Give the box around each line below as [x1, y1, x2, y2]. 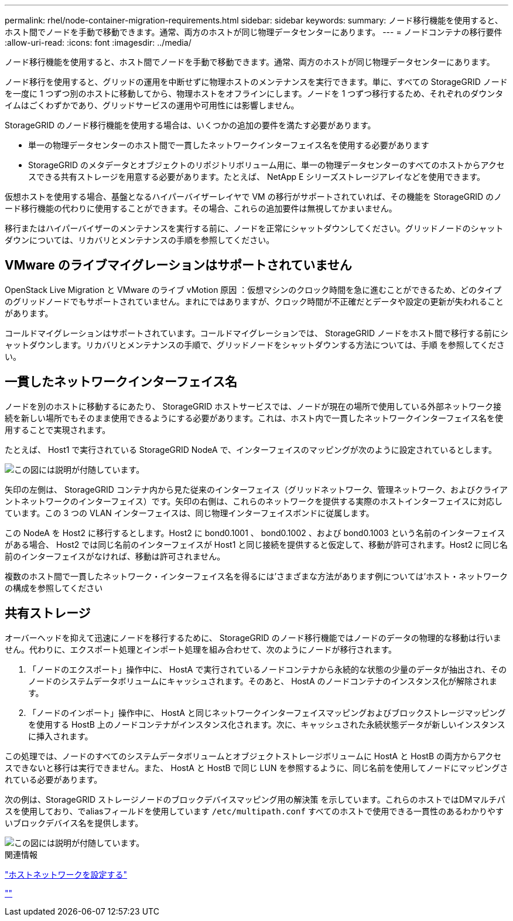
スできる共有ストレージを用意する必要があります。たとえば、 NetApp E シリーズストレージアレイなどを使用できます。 [28, 172, 485, 182]
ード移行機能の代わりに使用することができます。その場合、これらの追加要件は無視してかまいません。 [5, 203, 397, 213]
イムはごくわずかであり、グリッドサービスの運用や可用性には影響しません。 [5, 100, 299, 110]
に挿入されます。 [28, 731, 93, 741]
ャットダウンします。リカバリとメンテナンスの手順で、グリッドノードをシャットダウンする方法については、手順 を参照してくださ [5, 339, 505, 350]
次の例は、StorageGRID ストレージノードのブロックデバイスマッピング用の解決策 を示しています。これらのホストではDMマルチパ [5, 794, 505, 804]
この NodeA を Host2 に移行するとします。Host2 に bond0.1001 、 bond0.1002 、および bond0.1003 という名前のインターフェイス [5, 527, 505, 538]
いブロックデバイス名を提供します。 [5, 817, 143, 828]
